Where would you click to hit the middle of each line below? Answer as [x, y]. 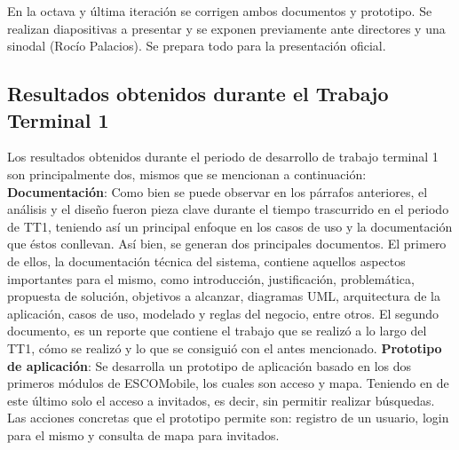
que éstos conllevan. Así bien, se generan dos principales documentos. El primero [227, 244]
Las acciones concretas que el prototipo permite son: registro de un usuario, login [228, 418]
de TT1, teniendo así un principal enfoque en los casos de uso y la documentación [230, 226]
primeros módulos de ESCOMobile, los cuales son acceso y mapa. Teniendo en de [228, 383]
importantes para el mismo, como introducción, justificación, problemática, [211, 278]
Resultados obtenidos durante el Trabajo [198, 94]
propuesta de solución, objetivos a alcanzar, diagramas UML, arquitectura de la [224, 296]
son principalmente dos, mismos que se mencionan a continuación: [187, 174]
